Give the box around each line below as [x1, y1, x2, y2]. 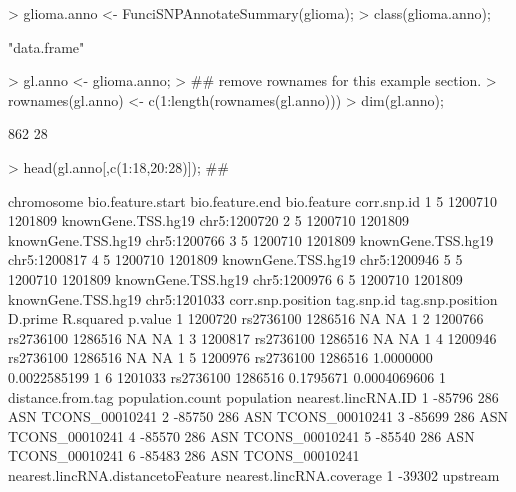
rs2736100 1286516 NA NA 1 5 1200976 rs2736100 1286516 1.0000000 [8, 347, 433, 368]
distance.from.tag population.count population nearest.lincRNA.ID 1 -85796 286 [8, 386, 499, 407]
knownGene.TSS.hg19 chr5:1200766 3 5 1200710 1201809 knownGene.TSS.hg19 [8, 229, 494, 250]
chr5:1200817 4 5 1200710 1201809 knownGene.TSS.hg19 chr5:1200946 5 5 [8, 249, 463, 270]
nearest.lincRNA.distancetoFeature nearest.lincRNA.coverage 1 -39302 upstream [8, 464, 500, 485]
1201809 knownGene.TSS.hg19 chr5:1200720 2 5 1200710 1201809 [8, 210, 410, 231]
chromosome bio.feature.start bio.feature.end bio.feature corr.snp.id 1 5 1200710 [8, 190, 497, 211]
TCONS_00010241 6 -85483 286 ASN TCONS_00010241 [8, 445, 360, 466]
